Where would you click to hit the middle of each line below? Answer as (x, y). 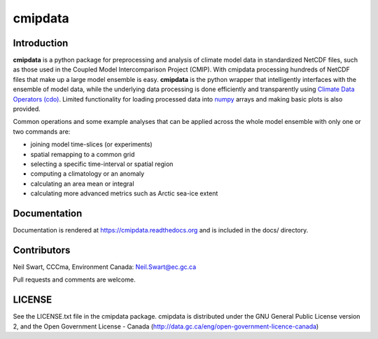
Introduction (41, 43)
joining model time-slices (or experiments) (92, 144)
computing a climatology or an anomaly (87, 174)
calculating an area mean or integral (82, 184)
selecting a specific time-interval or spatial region (102, 164)
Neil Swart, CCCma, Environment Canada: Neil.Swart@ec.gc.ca (105, 267)
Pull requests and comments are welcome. (74, 279)
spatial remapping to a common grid (83, 154)
